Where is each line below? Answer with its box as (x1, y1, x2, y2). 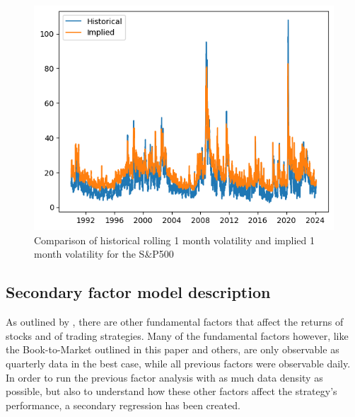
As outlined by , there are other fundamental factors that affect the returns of (6, 314, 344, 329)
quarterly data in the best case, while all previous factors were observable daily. (6, 355, 351, 370)
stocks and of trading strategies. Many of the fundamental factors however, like (6, 328, 349, 343)
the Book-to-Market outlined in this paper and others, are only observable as (6, 342, 339, 357)
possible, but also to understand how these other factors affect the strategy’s (6, 384, 337, 399)
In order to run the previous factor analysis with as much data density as (6, 370, 323, 384)
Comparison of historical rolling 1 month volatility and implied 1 (34, 232, 315, 247)
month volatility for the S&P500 (34, 246, 174, 261)
